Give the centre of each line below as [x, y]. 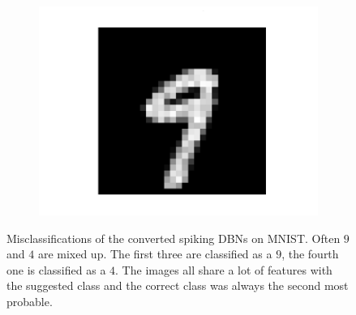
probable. [30, 301]
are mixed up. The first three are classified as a [155, 254]
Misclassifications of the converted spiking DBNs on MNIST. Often [174, 238]
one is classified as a [56, 269]
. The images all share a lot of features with [224, 269]
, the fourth [310, 254]
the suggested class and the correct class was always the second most [178, 285]
